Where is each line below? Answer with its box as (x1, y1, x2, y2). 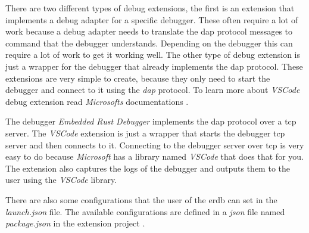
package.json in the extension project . (5, 217, 145, 229)
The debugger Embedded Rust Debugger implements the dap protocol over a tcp (5, 115, 296, 128)
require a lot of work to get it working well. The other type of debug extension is (5, 48, 300, 61)
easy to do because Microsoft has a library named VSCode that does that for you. (5, 150, 304, 163)
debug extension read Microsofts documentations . (5, 95, 189, 107)
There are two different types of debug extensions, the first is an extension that (5, 2, 295, 14)
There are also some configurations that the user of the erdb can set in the (5, 193, 277, 206)
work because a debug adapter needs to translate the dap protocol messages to (5, 25, 293, 38)
